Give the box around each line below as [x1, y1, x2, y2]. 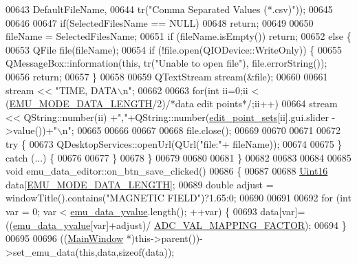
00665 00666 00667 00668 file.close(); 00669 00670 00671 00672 [77, 123, 341, 137]
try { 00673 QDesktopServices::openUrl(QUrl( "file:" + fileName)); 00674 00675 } [6, 136, 343, 151]
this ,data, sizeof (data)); [79, 244, 175, 258]
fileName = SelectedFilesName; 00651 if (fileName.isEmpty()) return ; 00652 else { [6, 29, 351, 43]
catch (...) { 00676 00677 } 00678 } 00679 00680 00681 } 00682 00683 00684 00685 [6, 150, 351, 164]
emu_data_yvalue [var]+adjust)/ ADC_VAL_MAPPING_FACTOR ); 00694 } [12, 217, 347, 232]
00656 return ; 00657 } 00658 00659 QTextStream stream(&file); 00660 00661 [6, 69, 328, 83]
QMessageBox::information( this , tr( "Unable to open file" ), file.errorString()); [6, 56, 327, 70]
